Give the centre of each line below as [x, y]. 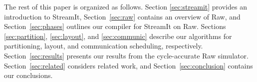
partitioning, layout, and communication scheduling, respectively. [104, 46]
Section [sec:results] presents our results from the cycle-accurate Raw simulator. [126, 55]
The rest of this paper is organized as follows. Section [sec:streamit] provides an [126, 6]
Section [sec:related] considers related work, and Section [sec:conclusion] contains [128, 65]
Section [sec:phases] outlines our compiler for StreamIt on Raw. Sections [115, 26]
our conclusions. [28, 75]
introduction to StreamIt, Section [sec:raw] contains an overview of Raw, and [122, 16]
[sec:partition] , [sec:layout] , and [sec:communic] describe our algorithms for [118, 36]
